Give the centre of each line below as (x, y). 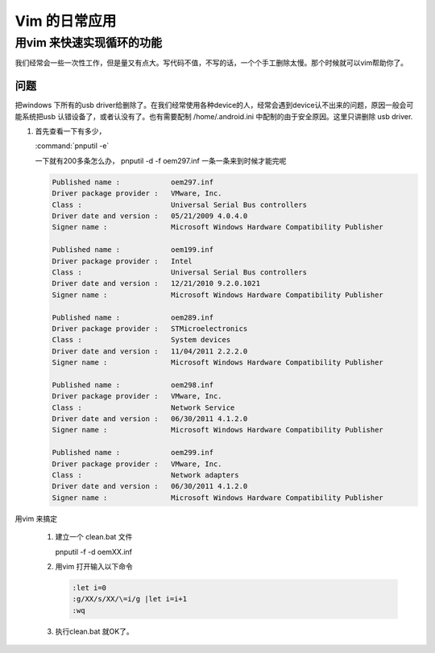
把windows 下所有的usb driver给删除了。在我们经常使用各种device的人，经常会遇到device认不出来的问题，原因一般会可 (214, 105)
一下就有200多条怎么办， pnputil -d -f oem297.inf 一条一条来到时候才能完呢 (161, 160)
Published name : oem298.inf (133, 385)
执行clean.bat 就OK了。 (95, 631)
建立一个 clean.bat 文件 (94, 537)
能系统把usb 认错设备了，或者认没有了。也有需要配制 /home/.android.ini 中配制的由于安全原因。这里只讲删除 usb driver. (214, 116)
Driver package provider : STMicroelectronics (150, 329)
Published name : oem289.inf (133, 317)
